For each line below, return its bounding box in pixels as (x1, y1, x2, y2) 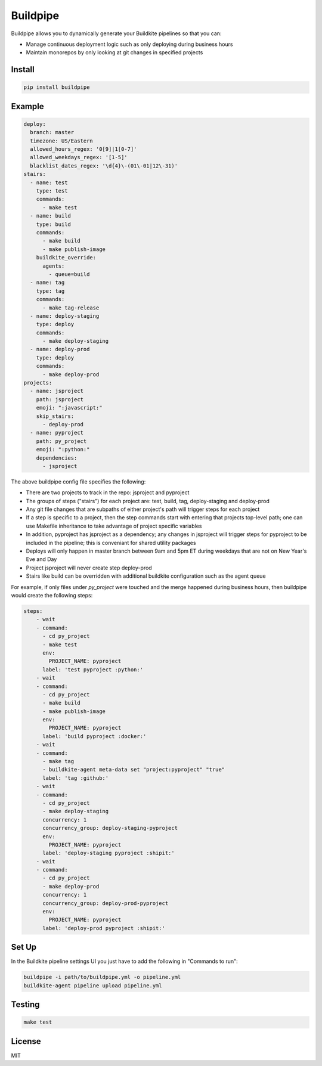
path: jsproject (36, 396, 83, 402)
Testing (11, 999, 40, 1010)
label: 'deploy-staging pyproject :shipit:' (42, 850, 175, 857)
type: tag (36, 287, 65, 295)
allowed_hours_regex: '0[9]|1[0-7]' (30, 146, 137, 153)
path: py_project (36, 438, 87, 444)
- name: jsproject (30, 388, 83, 395)
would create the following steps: (11, 592, 93, 599)
